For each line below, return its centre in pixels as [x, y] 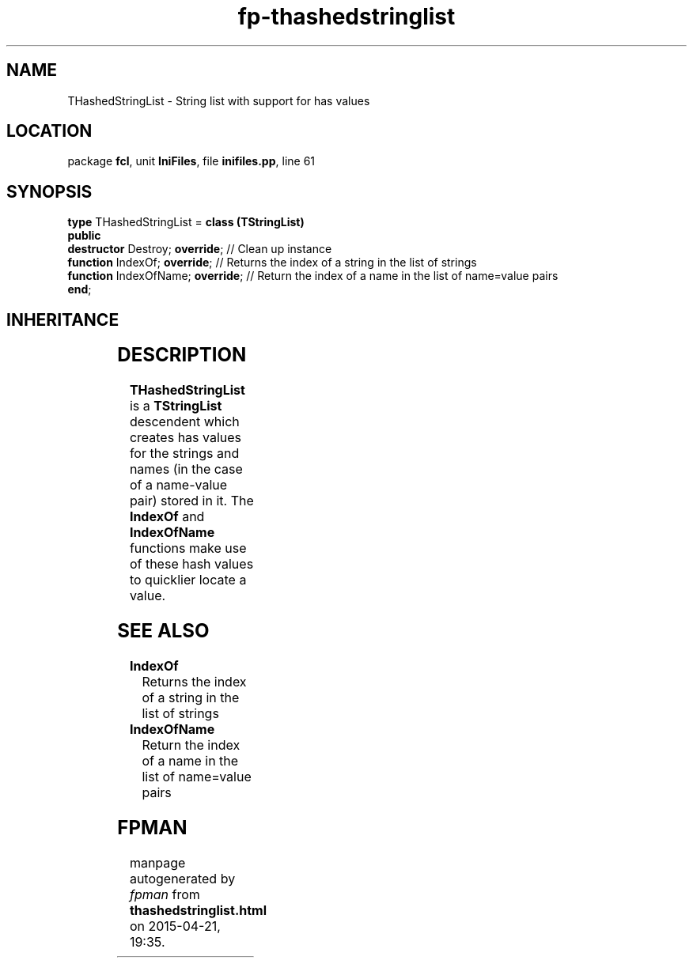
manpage [157, 862]
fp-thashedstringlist [346, 17]
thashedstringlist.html [198, 910]
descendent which [184, 422]
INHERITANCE [63, 319]
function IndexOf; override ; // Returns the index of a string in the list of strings [272, 263]
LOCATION [49, 131]
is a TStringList [176, 406]
